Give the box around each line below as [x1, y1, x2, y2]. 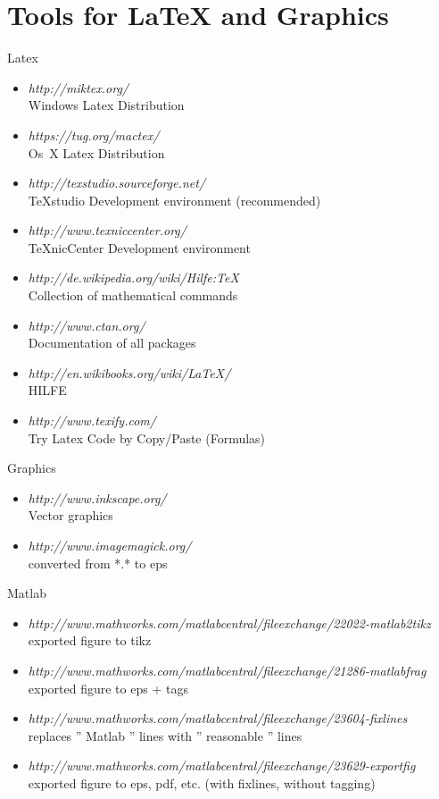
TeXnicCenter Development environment [28, 238, 251, 257]
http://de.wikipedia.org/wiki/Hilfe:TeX [28, 268, 239, 287]
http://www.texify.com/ [28, 411, 156, 430]
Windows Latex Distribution [28, 96, 185, 114]
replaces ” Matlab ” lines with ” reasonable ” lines [28, 726, 302, 744]
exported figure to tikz [28, 631, 152, 650]
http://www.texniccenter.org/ [28, 221, 186, 240]
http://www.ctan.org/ [28, 315, 145, 334]
